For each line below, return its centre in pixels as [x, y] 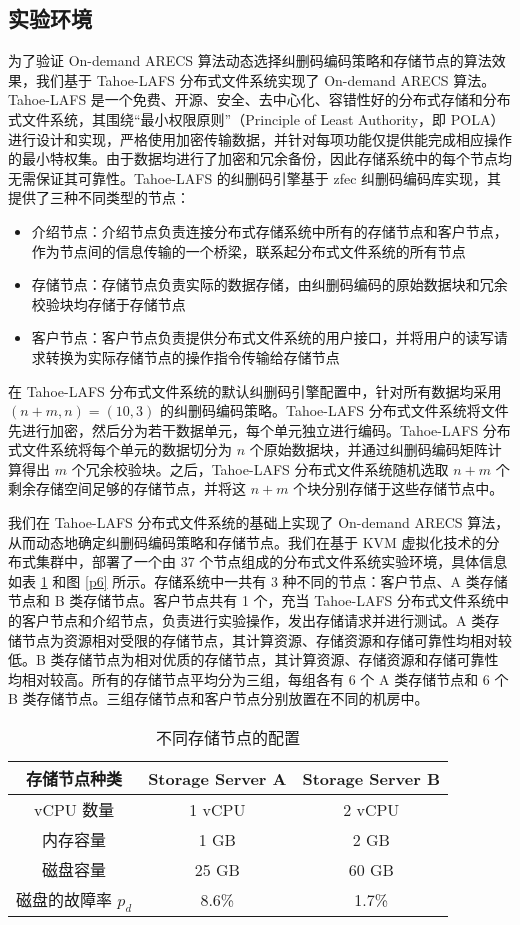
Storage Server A [217, 778]
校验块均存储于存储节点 [108, 303]
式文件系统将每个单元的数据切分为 [120, 449]
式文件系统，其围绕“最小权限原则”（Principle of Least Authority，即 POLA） [256, 118]
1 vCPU [217, 809]
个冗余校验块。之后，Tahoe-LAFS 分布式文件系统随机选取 [260, 468]
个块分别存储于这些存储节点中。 [398, 488]
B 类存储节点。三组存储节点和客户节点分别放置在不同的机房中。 [218, 698]
